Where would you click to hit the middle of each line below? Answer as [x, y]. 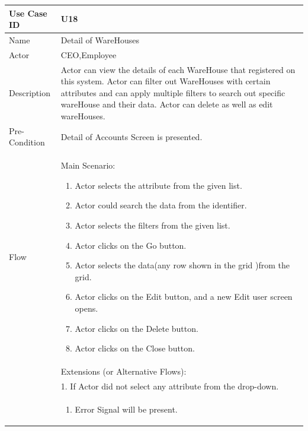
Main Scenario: [88, 165]
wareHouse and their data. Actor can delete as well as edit [167, 104]
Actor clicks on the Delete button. [137, 328]
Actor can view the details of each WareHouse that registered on [178, 69]
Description [30, 92]
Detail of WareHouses [100, 39]
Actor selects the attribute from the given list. [158, 185]
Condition [27, 142]
